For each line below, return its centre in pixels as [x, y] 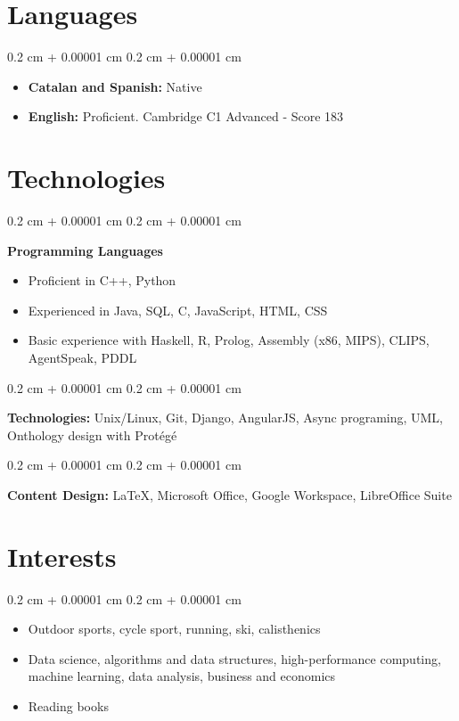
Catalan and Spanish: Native [115, 86]
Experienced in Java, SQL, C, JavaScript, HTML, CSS [178, 310]
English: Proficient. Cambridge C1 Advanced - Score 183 [186, 116]
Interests [62, 556]
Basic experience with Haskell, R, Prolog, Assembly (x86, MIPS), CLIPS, [229, 340]
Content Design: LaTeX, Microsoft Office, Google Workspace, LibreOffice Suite [229, 494]
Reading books [68, 706]
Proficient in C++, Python [102, 280]
